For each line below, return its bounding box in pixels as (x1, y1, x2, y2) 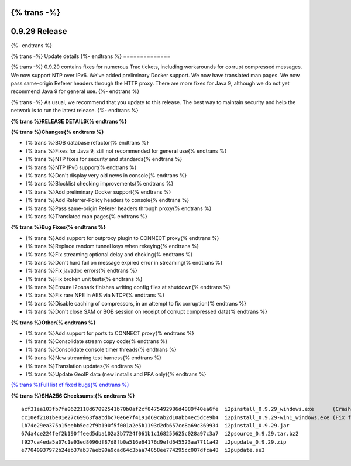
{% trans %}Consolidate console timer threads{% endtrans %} (25, 346, 177, 353)
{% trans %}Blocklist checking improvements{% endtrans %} (25, 180, 174, 187)
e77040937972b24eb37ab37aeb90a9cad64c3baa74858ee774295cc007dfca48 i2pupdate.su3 (21, 447, 265, 454)
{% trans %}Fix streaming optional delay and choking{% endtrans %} (25, 251, 193, 258)
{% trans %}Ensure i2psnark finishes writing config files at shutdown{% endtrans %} (25, 284, 231, 291)
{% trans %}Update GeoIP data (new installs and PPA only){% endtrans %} (25, 371, 207, 378)
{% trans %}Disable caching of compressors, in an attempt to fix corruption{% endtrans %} (25, 300, 247, 307)
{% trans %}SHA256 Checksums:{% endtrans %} (11, 392, 135, 399)
